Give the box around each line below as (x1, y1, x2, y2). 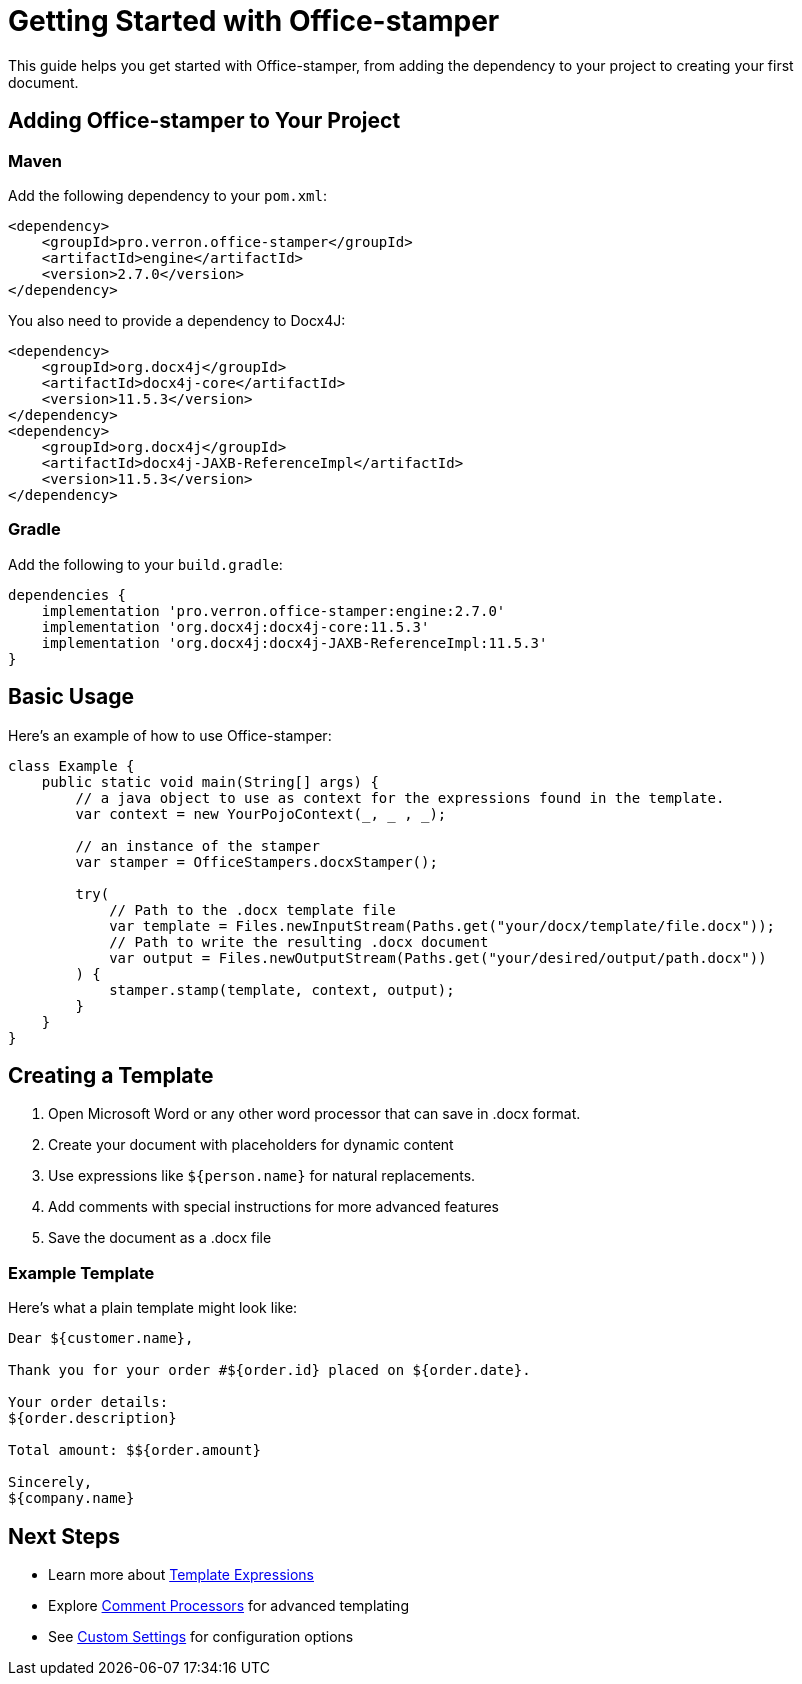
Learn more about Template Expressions (48, 1566, 314, 1583)
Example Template (8, 1262, 155, 1283)
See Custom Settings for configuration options (48, 1628, 354, 1645)
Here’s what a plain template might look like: (8, 1299, 298, 1317)
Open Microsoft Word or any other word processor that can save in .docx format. (48, 1105, 581, 1123)
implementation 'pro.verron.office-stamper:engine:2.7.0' (41, 602, 506, 619)
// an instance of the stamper (75, 837, 320, 854)
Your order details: (8, 1394, 169, 1411)
